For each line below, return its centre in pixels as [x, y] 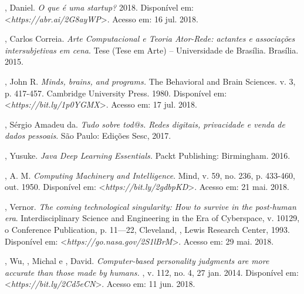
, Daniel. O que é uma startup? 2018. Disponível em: [99, 7]
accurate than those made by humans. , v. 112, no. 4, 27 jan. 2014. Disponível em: [152, 272]
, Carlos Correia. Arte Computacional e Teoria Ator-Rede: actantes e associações [150, 39]
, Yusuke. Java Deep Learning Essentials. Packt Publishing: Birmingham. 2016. [148, 155]
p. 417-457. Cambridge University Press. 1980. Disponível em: [116, 93]
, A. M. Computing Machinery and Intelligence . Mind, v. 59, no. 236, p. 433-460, [150, 175]
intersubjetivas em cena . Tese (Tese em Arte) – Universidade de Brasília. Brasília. [152, 50]
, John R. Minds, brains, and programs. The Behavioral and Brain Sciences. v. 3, [150, 81]
